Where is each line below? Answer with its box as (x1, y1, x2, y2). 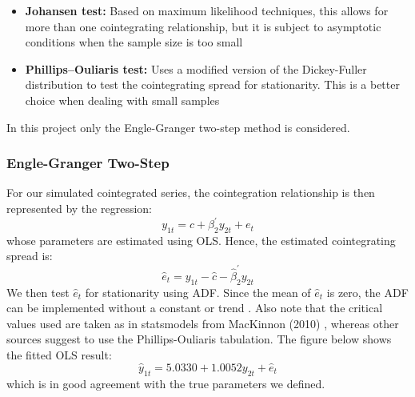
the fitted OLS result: (6, 346, 112, 363)
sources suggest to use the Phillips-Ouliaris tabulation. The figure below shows (6, 331, 392, 347)
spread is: (6, 247, 53, 264)
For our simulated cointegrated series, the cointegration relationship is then (6, 184, 375, 201)
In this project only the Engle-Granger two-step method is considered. (6, 118, 350, 135)
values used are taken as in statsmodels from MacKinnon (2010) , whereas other (6, 315, 399, 331)
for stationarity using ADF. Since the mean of (85, 283, 311, 300)
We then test (6, 283, 70, 300)
